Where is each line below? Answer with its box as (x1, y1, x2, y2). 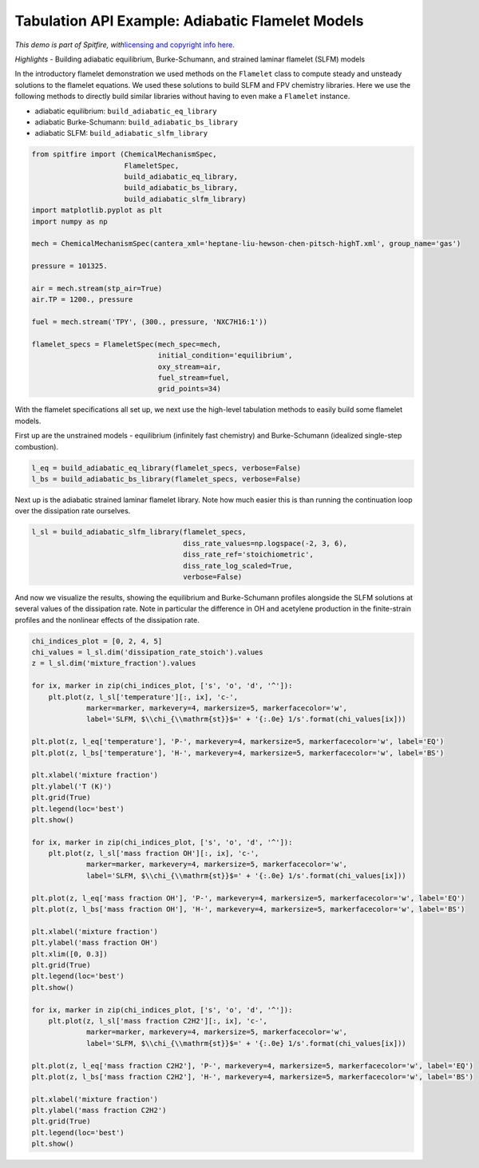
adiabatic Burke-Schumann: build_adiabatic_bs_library (34, 117, 239, 127)
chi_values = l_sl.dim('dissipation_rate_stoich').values (31, 647, 263, 657)
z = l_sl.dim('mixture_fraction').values (31, 659, 196, 668)
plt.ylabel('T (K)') (31, 782, 112, 790)
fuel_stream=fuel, (157, 374, 230, 382)
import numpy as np (31, 216, 108, 226)
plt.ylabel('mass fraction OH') (31, 938, 159, 948)
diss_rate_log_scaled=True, (183, 561, 293, 570)
